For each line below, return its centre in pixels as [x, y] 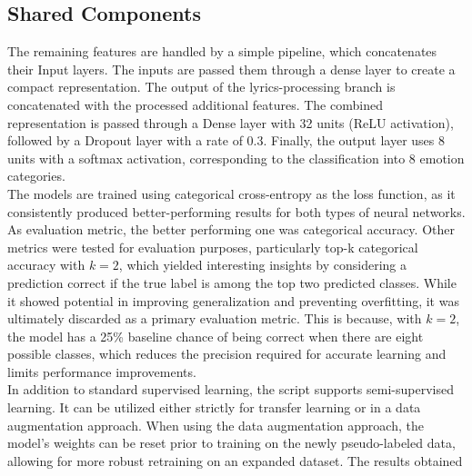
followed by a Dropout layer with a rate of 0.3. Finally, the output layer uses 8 [226, 140]
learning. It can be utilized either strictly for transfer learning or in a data [214, 407]
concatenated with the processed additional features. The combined [195, 104]
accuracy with [46, 265]
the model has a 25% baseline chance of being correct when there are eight [216, 336]
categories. [36, 176]
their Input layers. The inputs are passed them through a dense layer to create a [231, 69]
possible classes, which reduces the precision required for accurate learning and [227, 354]
